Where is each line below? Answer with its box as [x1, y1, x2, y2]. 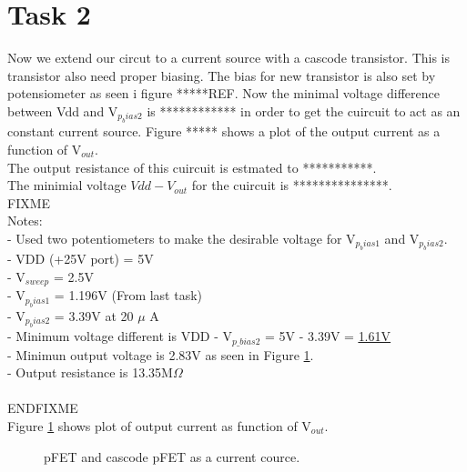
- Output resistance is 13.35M [7, 363, 173, 382]
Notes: [7, 211, 43, 230]
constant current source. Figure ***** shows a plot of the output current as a [7, 122, 441, 141]
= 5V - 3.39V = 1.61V [264, 326, 391, 346]
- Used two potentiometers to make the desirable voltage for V [7, 228, 356, 247]
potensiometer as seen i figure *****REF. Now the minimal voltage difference [7, 84, 440, 103]
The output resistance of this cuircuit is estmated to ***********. [7, 157, 377, 176]
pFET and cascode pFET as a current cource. [44, 447, 300, 466]
